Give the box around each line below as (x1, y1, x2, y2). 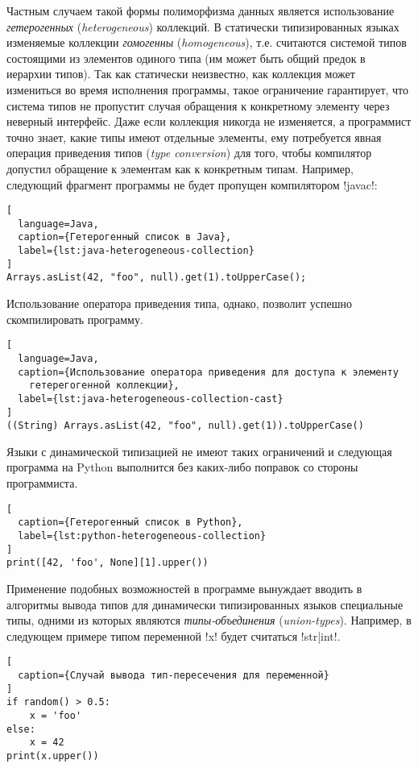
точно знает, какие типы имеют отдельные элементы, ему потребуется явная (6, 128, 382, 145)
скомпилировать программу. (6, 310, 143, 327)
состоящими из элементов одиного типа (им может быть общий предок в (6, 49, 366, 66)
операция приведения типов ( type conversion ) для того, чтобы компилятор (6, 144, 372, 161)
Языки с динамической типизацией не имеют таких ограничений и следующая (6, 442, 392, 459)
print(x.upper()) (6, 749, 99, 762)
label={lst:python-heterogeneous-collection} (18, 529, 267, 542)
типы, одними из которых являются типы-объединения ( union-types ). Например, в (6, 612, 412, 629)
